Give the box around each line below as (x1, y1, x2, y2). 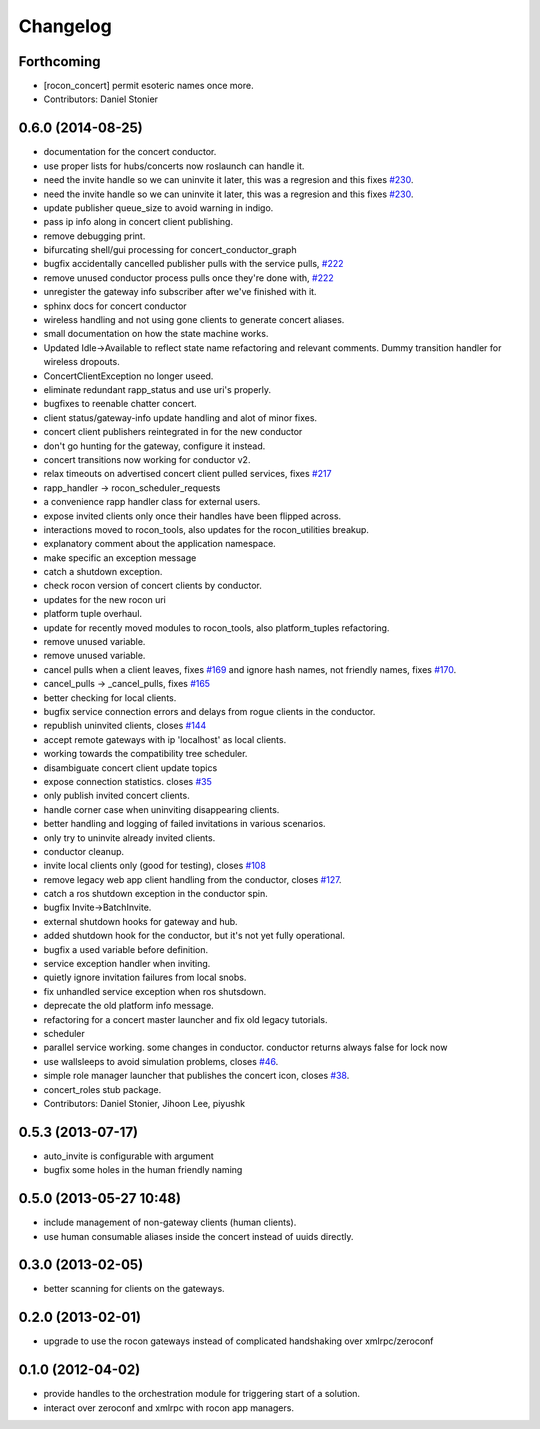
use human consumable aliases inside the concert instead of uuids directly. (43, 1230, 354, 1242)
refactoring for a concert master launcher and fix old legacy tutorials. (43, 1013, 329, 1025)
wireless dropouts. (43, 356, 120, 368)
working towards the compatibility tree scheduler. (43, 748, 248, 760)
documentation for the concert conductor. (43, 146, 217, 158)
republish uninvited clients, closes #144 (43, 720, 207, 732)
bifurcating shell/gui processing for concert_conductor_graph (43, 244, 297, 256)
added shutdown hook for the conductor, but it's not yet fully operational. (43, 930, 345, 942)
